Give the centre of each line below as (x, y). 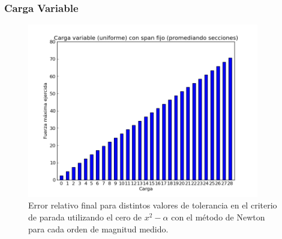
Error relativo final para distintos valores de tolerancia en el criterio (153, 205)
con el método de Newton (218, 217)
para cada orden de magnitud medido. (98, 229)
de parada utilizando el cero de (85, 217)
